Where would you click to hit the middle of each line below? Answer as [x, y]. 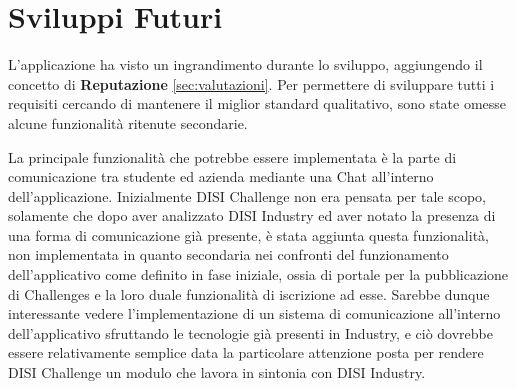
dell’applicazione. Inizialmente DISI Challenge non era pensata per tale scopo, [247, 195]
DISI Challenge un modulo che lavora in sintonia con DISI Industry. [217, 372]
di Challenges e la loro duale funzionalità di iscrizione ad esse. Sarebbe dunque [249, 293]
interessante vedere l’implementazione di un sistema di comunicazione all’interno [254, 313]
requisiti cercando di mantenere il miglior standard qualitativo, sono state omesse [257, 103]
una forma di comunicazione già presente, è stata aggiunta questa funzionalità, [248, 234]
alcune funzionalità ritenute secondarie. [128, 122]
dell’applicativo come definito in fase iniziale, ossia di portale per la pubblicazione [258, 274]
